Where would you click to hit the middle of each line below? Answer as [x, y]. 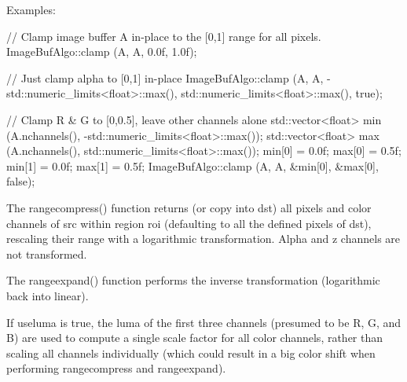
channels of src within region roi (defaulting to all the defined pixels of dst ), [189, 223]
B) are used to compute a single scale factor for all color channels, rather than [195, 338]
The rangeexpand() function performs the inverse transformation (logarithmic [193, 280]
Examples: [31, 9]
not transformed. [47, 253]
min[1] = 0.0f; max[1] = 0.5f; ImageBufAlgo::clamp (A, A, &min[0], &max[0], [192, 165]
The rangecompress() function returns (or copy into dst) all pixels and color [189, 207]
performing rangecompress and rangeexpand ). [116, 368]
